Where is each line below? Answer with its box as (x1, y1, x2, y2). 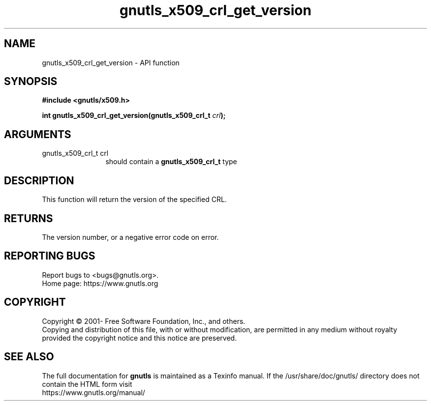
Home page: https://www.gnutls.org (42, 279, 158, 288)
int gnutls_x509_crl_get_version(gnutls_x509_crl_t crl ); (42, 111, 226, 120)
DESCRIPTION (4, 174, 74, 187)
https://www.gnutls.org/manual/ (42, 388, 145, 397)
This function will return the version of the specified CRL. (42, 195, 227, 204)
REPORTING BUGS (4, 250, 95, 262)
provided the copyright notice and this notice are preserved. (42, 333, 237, 342)
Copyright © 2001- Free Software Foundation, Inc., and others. (42, 317, 246, 325)
